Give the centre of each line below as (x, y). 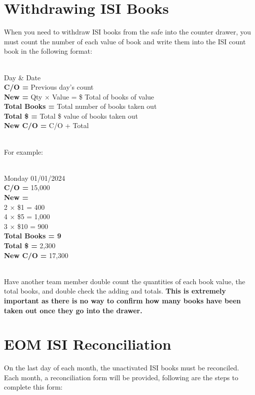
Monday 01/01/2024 (35, 178)
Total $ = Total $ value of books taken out (71, 115)
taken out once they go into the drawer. (73, 310)
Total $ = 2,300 (30, 245)
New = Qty (23, 96)
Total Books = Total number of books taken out (80, 106)
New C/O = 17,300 (36, 255)
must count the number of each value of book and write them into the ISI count (125, 41)
